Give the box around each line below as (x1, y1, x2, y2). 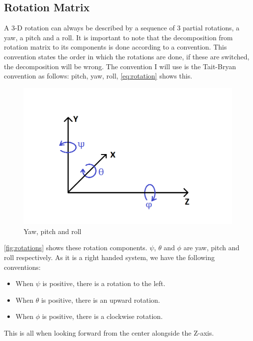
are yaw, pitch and (183, 242, 240, 253)
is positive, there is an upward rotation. (41, 294, 160, 305)
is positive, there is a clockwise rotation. (42, 311, 163, 321)
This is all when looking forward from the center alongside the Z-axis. (4, 327, 214, 338)
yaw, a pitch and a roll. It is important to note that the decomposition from (4, 32, 233, 42)
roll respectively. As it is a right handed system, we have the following (4, 252, 215, 262)
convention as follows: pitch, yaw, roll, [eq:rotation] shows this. (4, 71, 193, 81)
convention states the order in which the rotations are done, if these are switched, (4, 51, 250, 61)
